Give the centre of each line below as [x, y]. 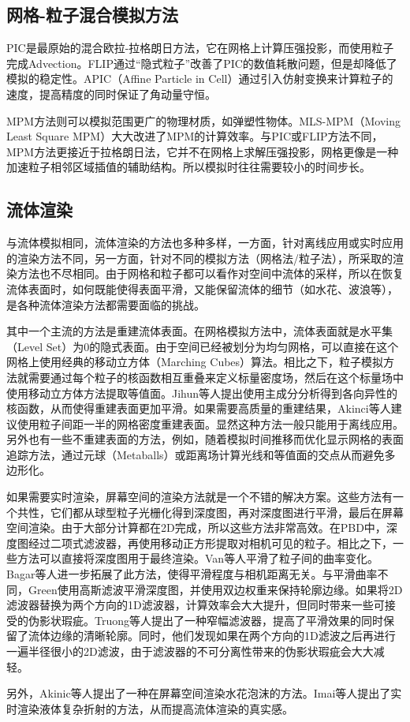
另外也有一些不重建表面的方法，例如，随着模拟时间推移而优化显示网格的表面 [205, 439]
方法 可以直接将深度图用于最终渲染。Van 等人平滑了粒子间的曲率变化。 [198, 558]
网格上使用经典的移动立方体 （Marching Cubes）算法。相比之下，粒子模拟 [195, 362]
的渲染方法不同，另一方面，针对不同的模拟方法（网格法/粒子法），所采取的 [199, 258]
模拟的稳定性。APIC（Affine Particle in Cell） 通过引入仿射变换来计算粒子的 [200, 79]
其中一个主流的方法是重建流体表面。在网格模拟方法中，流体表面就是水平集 [199, 331]
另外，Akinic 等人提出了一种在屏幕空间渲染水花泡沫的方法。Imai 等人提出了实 [204, 693]
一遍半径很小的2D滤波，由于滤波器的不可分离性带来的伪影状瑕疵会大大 [190, 651]
